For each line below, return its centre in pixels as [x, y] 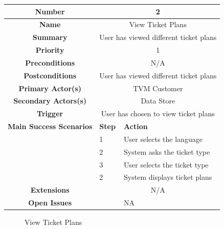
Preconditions [50, 62]
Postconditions [50, 75]
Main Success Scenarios [50, 126]
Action [136, 126]
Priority [50, 50]
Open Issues [50, 203]
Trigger [50, 113]
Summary [50, 37]
